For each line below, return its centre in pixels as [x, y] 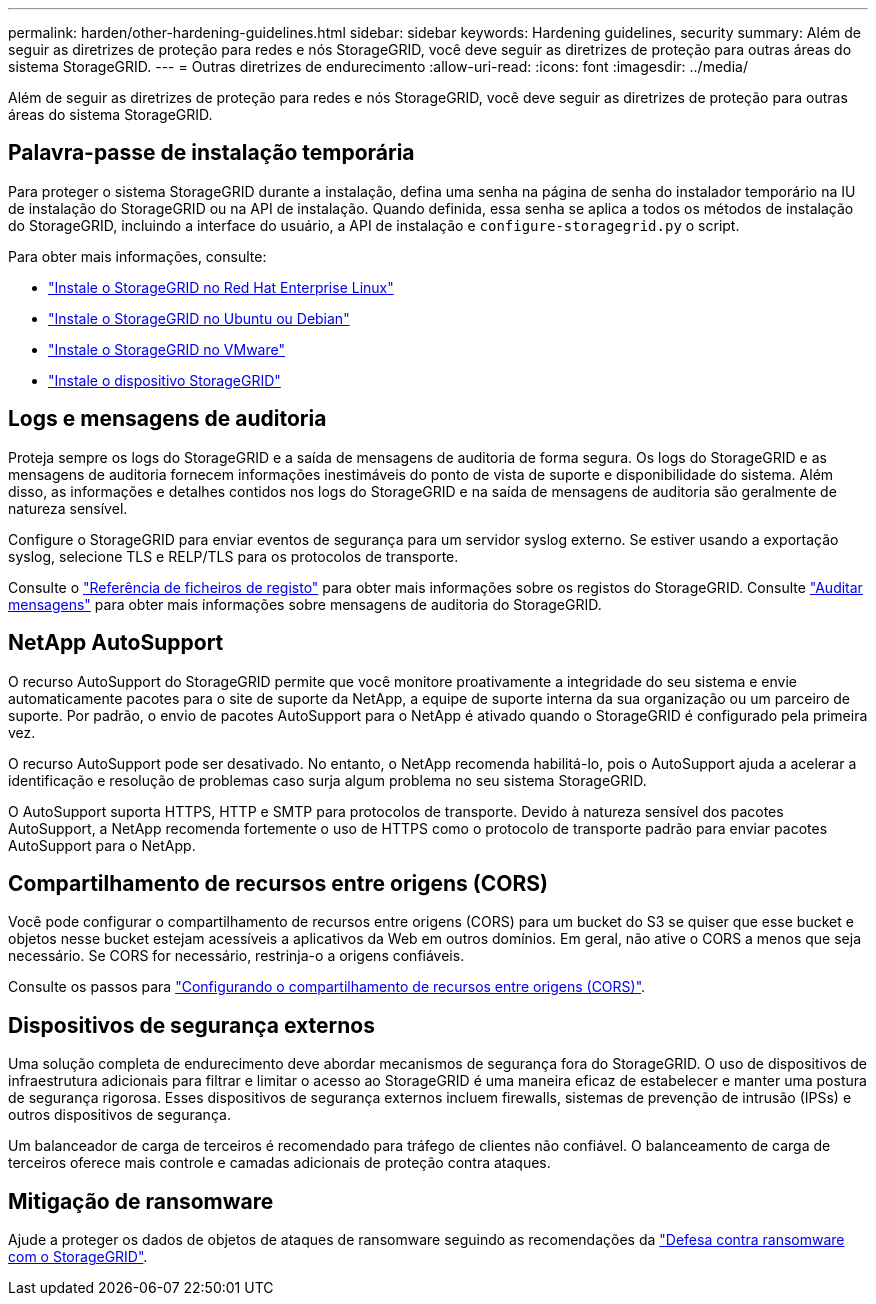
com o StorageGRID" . [78, 1257]
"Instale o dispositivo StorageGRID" [164, 380]
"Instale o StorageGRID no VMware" [166, 349]
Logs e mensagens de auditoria [167, 419]
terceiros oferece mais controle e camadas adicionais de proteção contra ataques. [279, 1163]
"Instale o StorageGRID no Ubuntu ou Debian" [199, 318]
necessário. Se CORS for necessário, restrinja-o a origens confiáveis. [236, 956]
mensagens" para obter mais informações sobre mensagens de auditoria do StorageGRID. [305, 604]
